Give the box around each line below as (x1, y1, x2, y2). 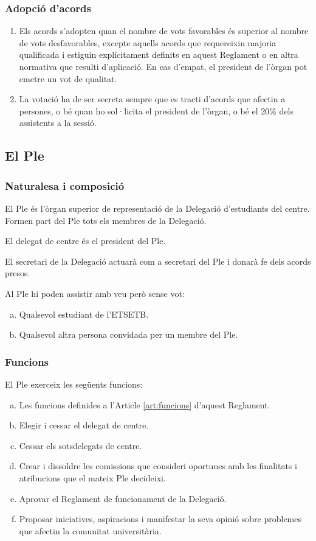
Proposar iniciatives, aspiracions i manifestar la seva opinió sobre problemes (19, 512, 302, 525)
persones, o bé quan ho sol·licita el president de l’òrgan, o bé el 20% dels (19, 104, 294, 117)
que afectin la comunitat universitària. (19, 524, 162, 537)
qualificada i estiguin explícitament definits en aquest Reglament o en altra (19, 48, 298, 61)
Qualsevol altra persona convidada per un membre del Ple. (19, 328, 238, 341)
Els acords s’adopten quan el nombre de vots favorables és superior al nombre (19, 24, 309, 37)
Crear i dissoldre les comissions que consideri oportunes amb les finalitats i (19, 459, 297, 472)
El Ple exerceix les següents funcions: (5, 377, 143, 390)
